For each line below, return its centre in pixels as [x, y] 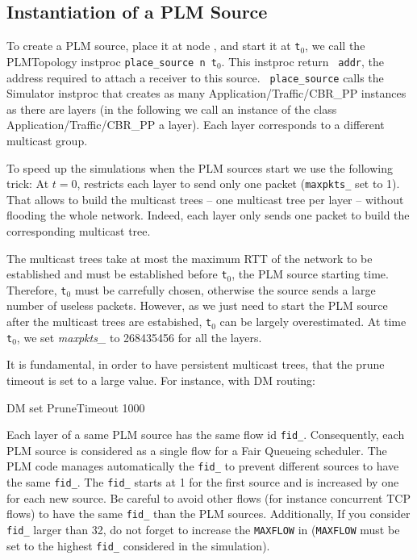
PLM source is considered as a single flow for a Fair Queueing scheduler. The [197, 450]
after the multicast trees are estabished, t [109, 322]
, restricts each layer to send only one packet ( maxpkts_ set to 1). [238, 184]
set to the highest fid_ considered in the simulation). [138, 545]
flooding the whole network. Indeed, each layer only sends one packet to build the [208, 215]
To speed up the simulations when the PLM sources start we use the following [200, 167]
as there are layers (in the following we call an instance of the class [172, 109]
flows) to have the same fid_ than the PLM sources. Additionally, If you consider [208, 514]
